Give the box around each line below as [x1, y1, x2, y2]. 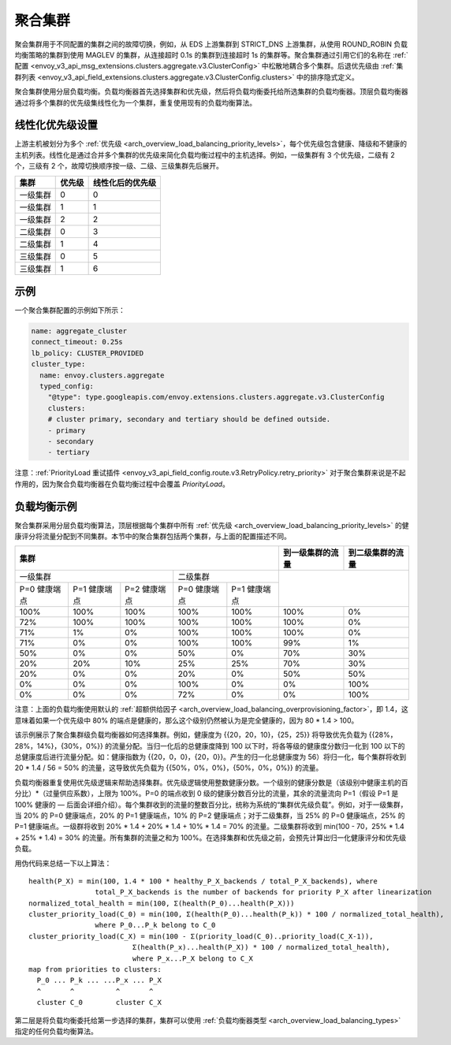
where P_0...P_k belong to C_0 [95, 920, 216, 930]
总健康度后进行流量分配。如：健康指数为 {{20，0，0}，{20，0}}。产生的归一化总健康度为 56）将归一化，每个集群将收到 [14, 753, 406, 761]
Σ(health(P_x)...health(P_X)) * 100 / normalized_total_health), [132, 943, 390, 952]
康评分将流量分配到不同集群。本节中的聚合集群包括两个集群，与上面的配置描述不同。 [14, 532, 291, 541]
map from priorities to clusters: [28, 965, 162, 974]
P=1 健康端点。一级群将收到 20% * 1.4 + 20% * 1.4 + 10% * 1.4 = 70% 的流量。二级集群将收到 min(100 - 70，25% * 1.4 [14, 822, 405, 831]
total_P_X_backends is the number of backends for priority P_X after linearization [95, 887, 432, 897]
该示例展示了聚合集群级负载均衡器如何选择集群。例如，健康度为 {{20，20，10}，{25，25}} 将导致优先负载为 [14, 730, 367, 740]
